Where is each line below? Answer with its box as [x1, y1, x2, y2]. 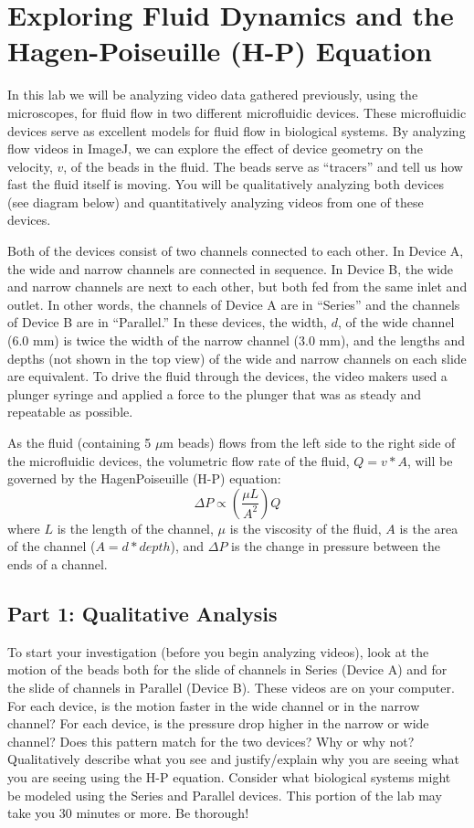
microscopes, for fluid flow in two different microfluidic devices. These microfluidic [7, 102, 467, 122]
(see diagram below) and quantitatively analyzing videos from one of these [7, 192, 424, 211]
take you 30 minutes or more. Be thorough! [7, 803, 249, 823]
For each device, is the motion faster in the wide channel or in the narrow [7, 695, 420, 715]
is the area [399, 518, 458, 537]
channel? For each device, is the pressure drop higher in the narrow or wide [7, 714, 429, 733]
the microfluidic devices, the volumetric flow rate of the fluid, [7, 451, 350, 470]
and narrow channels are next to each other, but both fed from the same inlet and [7, 277, 468, 296]
